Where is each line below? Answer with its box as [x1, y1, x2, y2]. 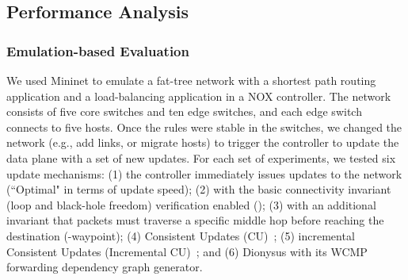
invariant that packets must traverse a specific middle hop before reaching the [6, 212, 384, 228]
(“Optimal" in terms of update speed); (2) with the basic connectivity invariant [6, 181, 391, 198]
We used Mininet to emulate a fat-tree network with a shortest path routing [6, 72, 376, 88]
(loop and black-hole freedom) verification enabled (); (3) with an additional [6, 196, 376, 213]
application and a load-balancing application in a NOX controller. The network [6, 87, 391, 104]
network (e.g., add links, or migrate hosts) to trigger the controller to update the [6, 134, 399, 151]
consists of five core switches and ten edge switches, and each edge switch [6, 103, 362, 120]
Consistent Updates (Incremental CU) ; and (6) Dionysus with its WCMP [6, 243, 368, 259]
